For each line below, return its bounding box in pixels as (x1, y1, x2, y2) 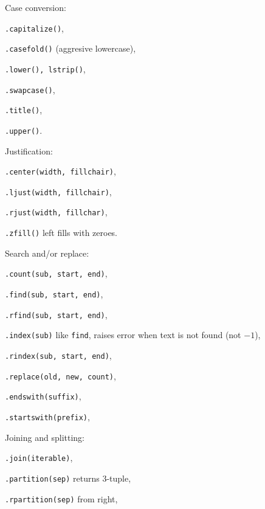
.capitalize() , (5, 21, 64, 34)
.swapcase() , (5, 83, 55, 95)
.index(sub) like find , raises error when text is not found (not (5, 328, 241, 341)
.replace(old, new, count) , (5, 369, 116, 382)
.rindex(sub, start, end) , (5, 348, 112, 361)
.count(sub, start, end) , (5, 267, 108, 280)
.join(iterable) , (5, 451, 73, 464)
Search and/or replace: (5, 246, 89, 259)
